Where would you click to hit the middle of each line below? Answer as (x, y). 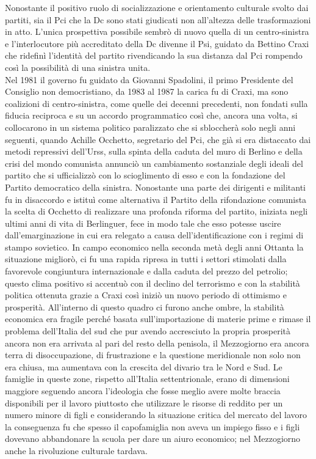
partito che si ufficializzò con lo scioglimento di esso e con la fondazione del (145, 175)
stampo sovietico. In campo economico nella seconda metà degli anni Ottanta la (154, 247)
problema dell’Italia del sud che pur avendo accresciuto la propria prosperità (148, 331)
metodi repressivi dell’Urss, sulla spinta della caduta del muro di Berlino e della (154, 151)
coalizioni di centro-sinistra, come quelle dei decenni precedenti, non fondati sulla (156, 103)
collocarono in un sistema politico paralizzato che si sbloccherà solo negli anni (150, 127)
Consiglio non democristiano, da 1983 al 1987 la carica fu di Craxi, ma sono (147, 91)
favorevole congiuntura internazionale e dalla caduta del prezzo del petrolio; (146, 271)
